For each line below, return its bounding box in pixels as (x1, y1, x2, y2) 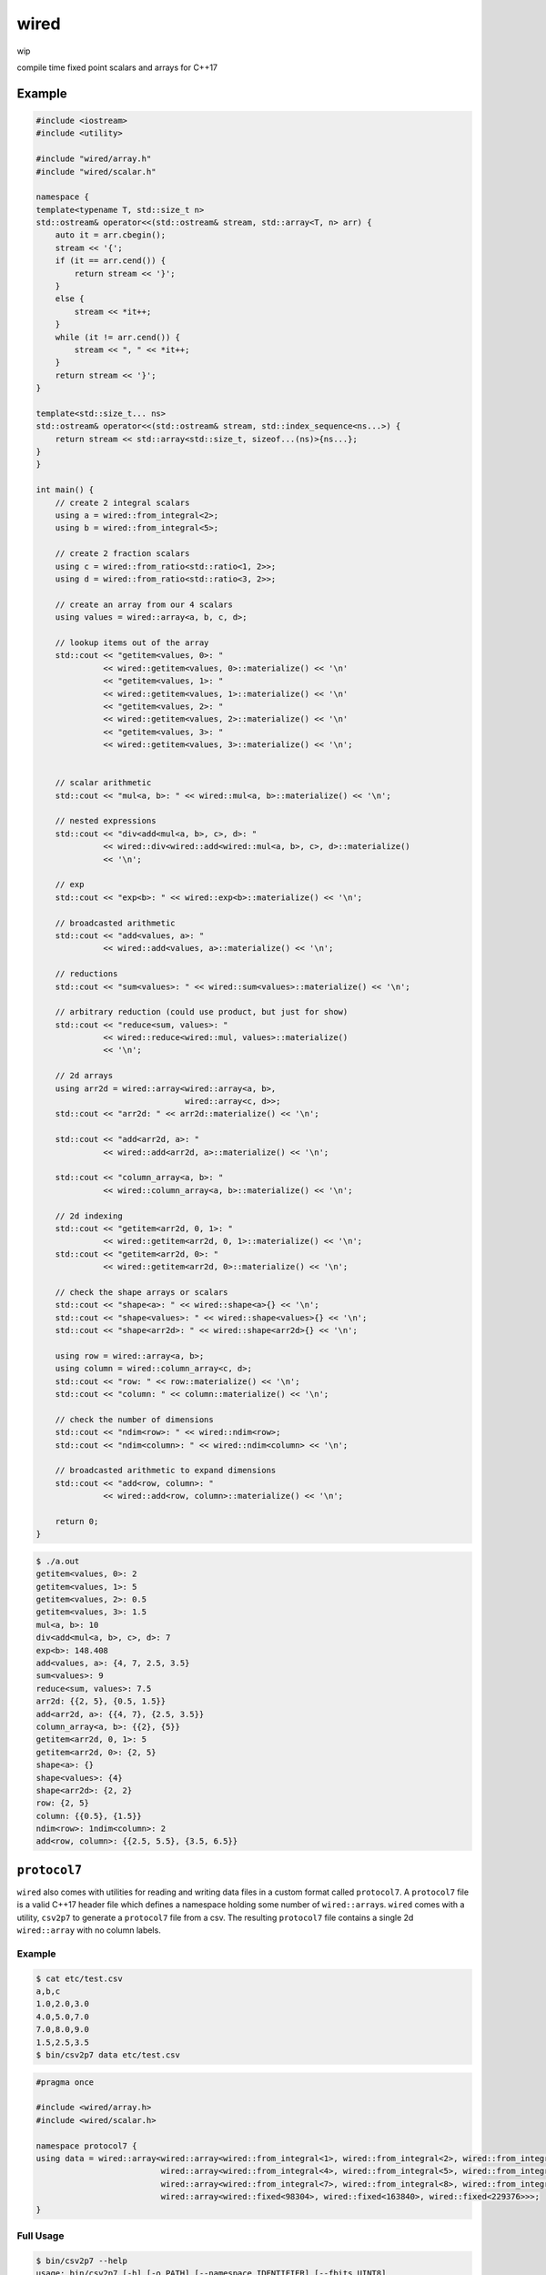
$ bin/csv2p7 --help (35, 2255, 127, 2266)
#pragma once (35, 2077, 95, 2088)
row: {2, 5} (35, 1798, 90, 1808)
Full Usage (16, 2229, 65, 2242)
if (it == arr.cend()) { (55, 256, 167, 266)
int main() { (35, 485, 95, 495)
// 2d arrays (55, 1070, 114, 1081)
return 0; (55, 1516, 99, 1526)
